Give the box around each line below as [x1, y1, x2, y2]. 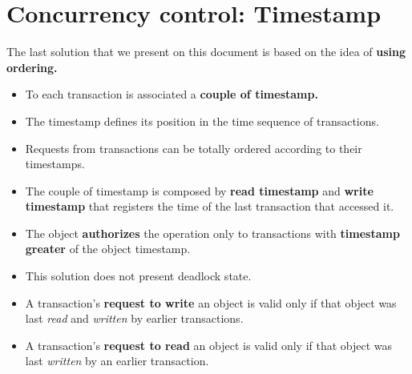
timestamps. [25, 155, 85, 172]
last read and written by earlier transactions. [25, 310, 244, 327]
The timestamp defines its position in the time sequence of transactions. [25, 112, 379, 129]
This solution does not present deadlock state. [25, 267, 252, 284]
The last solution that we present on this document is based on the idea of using [6, 43, 406, 60]
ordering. [6, 58, 58, 75]
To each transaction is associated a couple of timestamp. [25, 86, 318, 103]
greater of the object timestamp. [25, 240, 191, 257]
